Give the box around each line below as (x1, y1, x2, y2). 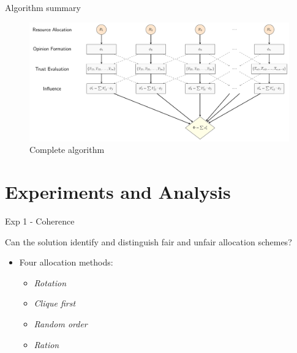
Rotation (34, 276, 67, 289)
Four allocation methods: (19, 256, 113, 269)
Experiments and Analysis (5, 179, 231, 204)
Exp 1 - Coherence (5, 215, 75, 228)
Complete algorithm (29, 143, 105, 156)
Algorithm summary (5, 1, 81, 13)
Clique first (34, 297, 76, 310)
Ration (34, 338, 59, 351)
